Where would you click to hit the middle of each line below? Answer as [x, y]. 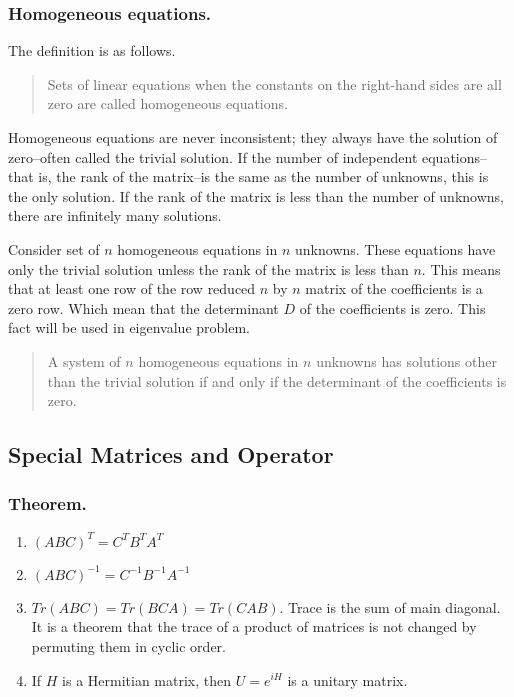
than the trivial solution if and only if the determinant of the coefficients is [277, 380]
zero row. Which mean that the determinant [143, 307]
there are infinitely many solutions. [115, 215]
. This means [461, 268]
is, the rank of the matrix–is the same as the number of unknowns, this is [263, 176]
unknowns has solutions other [406, 360]
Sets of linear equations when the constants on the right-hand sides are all [274, 83]
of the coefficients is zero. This [392, 307]
